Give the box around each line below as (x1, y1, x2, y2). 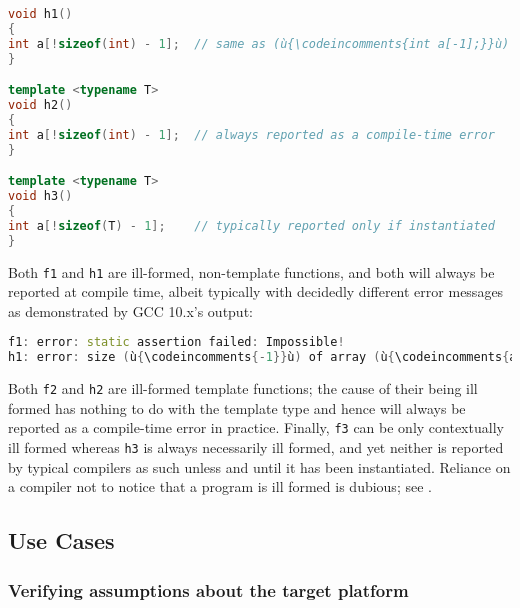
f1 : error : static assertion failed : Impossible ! (8, 335, 345, 350)
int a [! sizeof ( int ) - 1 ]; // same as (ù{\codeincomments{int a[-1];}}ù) (8, 36, 510, 51)
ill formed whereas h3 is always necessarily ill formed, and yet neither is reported (8, 437, 504, 458)
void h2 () (8, 98, 73, 113)
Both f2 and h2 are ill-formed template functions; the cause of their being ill (8, 378, 478, 399)
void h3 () (8, 189, 73, 204)
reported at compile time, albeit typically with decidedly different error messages (8, 281, 504, 302)
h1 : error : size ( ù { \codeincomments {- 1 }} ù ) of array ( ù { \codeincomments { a (8, 350, 517, 365)
